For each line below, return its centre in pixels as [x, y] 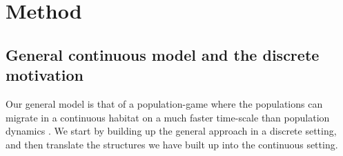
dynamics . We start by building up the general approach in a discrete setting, [171, 131]
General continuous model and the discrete [163, 54]
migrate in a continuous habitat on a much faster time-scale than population [168, 117]
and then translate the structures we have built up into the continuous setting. [172, 144]
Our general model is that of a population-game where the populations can [164, 103]
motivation [45, 75]
